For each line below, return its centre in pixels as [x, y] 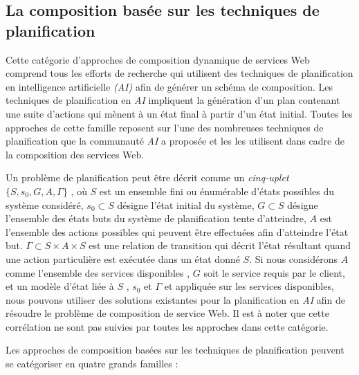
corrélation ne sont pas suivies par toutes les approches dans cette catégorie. [167, 326]
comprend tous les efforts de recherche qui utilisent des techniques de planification [179, 73]
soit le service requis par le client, [274, 272]
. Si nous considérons [294, 258]
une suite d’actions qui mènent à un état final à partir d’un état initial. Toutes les [179, 113]
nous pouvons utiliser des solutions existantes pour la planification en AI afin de [175, 299]
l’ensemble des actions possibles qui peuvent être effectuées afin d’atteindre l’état [177, 231]
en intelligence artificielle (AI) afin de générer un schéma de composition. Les [169, 86]
